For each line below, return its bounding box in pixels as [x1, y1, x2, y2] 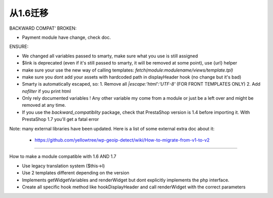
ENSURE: [9, 43, 29, 50]
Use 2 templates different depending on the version [22, 170, 130, 176]
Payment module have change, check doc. [22, 34, 111, 40]
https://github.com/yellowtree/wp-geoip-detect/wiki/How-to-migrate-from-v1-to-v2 [34, 137, 210, 143]
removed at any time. [22, 102, 66, 108]
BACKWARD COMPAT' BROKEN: [9, 25, 77, 31]
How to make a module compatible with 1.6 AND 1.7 [9, 154, 116, 160]
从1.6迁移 [9, 8, 49, 19]
